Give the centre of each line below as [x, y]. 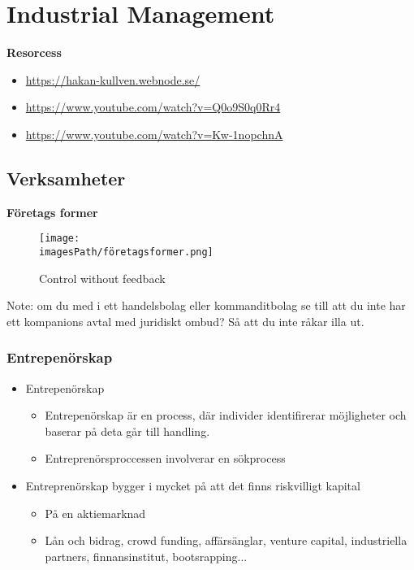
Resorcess [34, 52]
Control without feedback [102, 278]
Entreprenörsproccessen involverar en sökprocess [165, 458]
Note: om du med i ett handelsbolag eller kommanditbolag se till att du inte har [206, 305]
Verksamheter [66, 178]
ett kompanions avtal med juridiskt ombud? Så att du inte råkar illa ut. [185, 321]
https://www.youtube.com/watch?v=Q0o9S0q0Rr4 [153, 107]
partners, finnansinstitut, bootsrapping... [146, 556]
